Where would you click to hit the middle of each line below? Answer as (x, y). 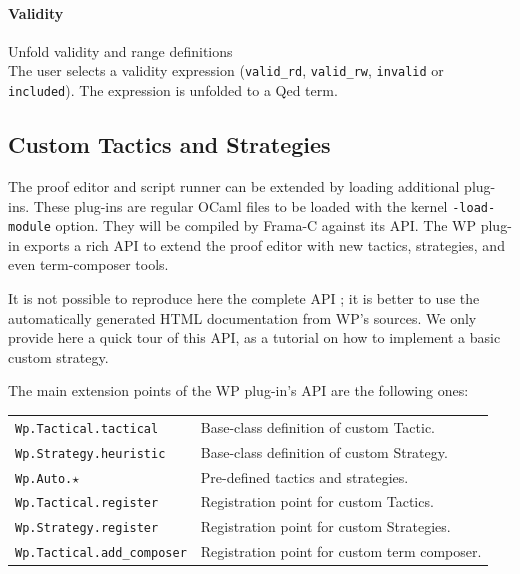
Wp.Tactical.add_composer (101, 553)
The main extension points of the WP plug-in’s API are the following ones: (238, 390)
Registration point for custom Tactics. (317, 501)
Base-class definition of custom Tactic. (318, 426)
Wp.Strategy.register (87, 528)
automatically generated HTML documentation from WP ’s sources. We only (242, 317)
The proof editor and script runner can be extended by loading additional (234, 185)
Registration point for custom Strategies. (325, 526)
